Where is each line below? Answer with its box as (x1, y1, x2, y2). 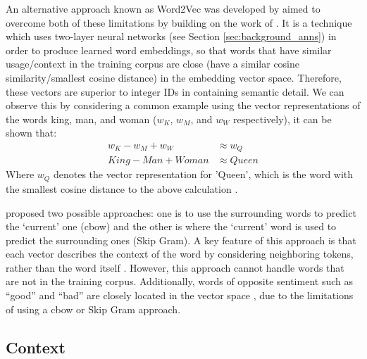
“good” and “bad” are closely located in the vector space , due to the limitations (6, 288, 354, 303)
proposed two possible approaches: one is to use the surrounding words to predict (6, 205, 356, 220)
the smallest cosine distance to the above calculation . (6, 181, 238, 196)
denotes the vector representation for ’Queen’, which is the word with (53, 167, 354, 182)
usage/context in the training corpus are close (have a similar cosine (6, 56, 300, 71)
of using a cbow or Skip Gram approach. (6, 301, 181, 316)
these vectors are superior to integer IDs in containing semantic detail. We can (6, 84, 344, 99)
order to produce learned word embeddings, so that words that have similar (6, 42, 332, 57)
